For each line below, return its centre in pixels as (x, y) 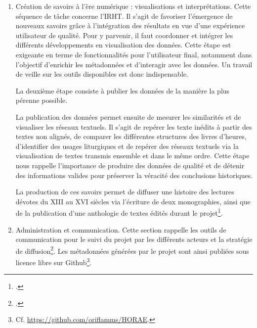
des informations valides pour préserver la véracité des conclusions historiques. (134, 175)
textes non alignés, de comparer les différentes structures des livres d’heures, (131, 136)
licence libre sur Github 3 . (54, 261)
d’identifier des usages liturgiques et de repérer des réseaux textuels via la (127, 146)
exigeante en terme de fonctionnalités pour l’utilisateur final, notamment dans (134, 54)
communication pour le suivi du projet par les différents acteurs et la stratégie (134, 239)
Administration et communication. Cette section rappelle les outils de (121, 229)
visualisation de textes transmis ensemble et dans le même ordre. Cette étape (132, 156)
